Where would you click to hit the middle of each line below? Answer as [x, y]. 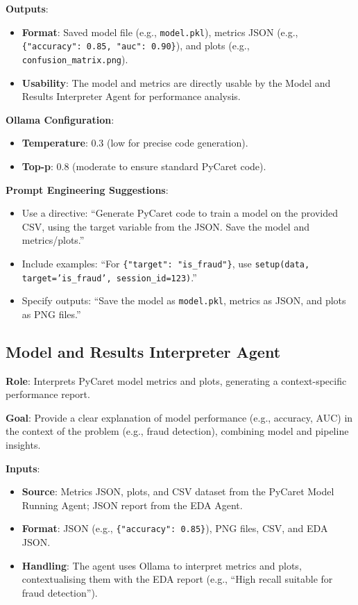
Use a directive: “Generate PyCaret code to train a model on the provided [180, 213]
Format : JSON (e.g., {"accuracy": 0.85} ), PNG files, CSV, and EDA [175, 528]
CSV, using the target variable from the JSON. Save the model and [165, 226]
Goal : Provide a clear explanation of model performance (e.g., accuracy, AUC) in [179, 417]
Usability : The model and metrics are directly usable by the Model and [176, 82]
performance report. [48, 394]
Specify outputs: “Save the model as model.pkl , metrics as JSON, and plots [184, 300]
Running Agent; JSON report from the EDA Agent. [132, 505]
